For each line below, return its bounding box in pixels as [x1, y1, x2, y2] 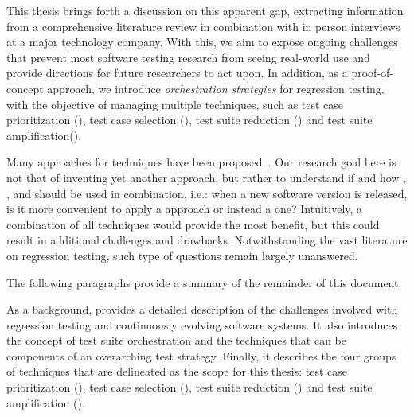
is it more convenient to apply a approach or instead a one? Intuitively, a [6, 201, 363, 217]
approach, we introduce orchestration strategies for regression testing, [47, 80, 385, 96]
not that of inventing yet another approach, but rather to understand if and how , [6, 169, 407, 185]
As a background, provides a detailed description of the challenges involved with [6, 301, 398, 318]
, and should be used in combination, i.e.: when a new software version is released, [6, 185, 408, 201]
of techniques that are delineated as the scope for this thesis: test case [6, 363, 348, 380]
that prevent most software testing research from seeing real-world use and [6, 49, 370, 65]
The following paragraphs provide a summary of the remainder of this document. [6, 274, 402, 290]
